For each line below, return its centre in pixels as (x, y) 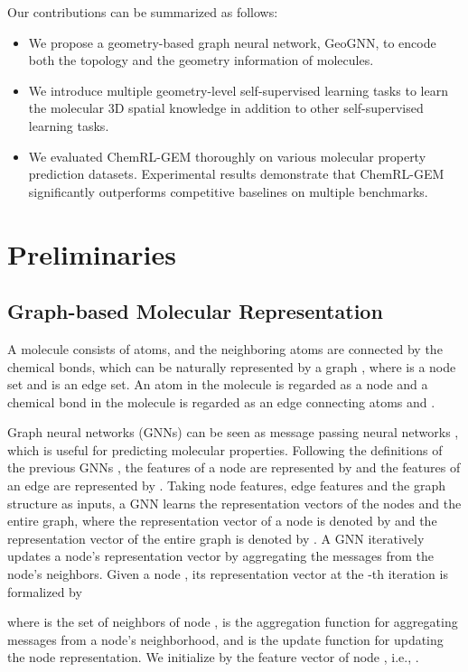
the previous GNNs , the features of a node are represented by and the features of (234, 467)
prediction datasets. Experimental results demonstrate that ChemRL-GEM (236, 174)
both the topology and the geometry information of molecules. (201, 60)
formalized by (45, 591)
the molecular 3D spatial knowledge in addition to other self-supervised (226, 108)
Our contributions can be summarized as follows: (143, 12)
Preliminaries (92, 253)
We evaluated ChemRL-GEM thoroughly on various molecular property (227, 156)
